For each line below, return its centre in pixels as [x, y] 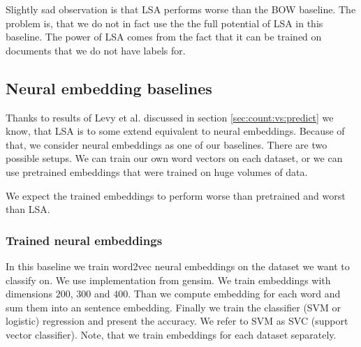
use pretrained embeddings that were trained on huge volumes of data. [157, 171]
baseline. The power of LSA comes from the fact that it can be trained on [164, 37]
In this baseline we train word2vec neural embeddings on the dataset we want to [178, 266]
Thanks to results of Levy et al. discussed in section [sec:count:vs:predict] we [170, 117]
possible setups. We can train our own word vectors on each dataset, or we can [174, 158]
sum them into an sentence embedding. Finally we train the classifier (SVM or [174, 307]
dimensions [29, 294]
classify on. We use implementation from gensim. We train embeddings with [168, 280]
